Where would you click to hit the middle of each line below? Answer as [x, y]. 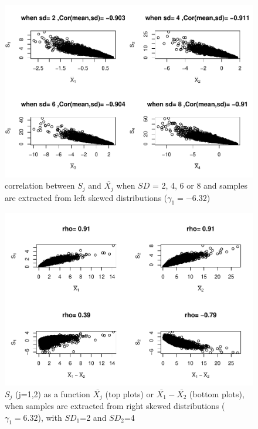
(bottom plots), [217, 393]
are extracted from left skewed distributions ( [86, 197]
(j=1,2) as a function [53, 393]
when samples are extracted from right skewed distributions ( [115, 405]
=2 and [93, 417]
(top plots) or [130, 393]
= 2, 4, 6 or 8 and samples [200, 185]
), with [50, 417]
